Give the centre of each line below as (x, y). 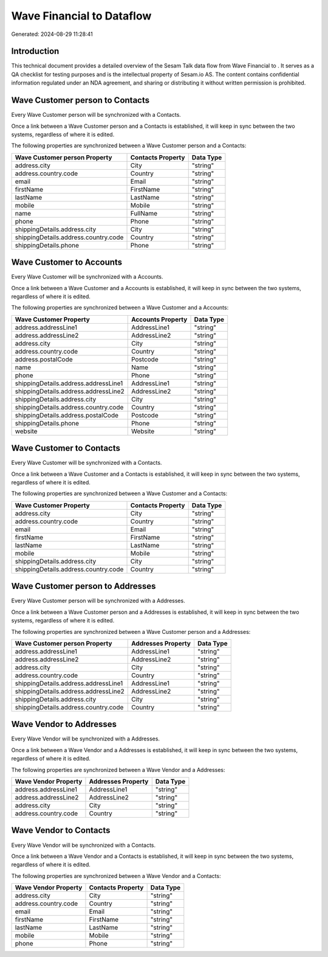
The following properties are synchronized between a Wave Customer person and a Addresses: (131, 632)
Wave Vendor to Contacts (61, 830)
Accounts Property (159, 319)
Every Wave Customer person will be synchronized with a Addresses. (98, 601)
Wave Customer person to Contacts (80, 100)
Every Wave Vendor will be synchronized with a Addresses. (86, 739)
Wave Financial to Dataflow (81, 16)
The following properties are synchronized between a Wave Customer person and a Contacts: (129, 145)
